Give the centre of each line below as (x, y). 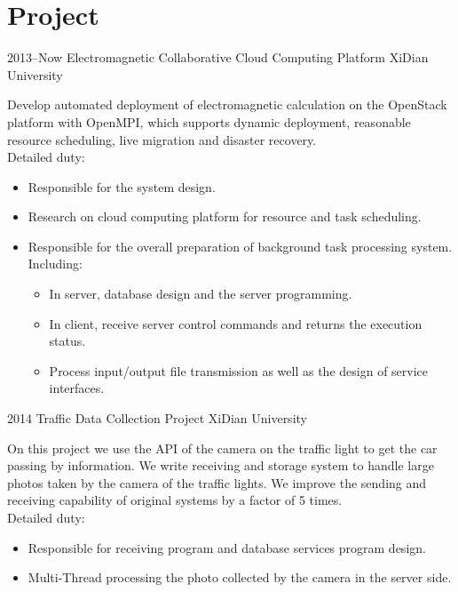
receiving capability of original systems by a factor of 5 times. (175, 500)
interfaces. (77, 388)
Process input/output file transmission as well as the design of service (239, 370)
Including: (55, 264)
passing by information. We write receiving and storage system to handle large (221, 465)
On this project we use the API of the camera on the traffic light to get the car (222, 448)
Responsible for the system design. (122, 186)
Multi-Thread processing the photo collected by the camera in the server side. (240, 577)
